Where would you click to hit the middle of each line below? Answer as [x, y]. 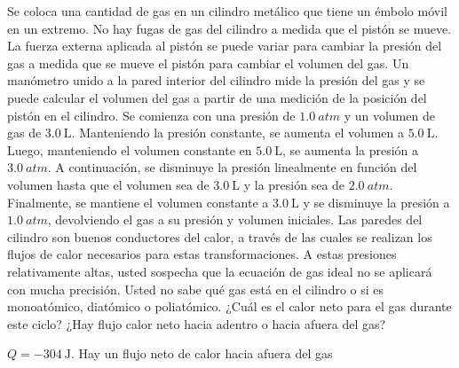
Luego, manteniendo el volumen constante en [130, 149]
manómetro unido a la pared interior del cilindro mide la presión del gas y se [216, 80]
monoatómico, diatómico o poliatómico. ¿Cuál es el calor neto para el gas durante [229, 306]
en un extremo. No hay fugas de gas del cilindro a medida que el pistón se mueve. [229, 28]
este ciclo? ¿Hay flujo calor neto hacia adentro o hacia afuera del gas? [197, 323]
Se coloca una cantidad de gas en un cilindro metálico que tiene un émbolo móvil [227, 11]
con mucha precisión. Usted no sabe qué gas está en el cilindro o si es [196, 289]
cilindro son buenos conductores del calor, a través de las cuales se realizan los [220, 236]
